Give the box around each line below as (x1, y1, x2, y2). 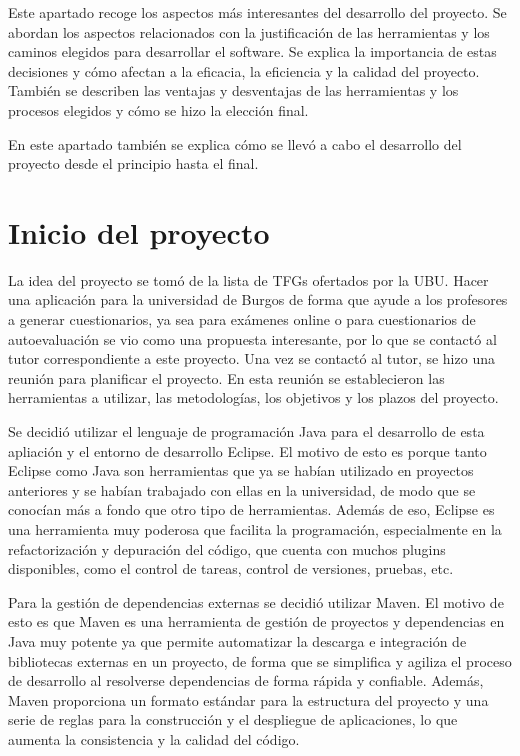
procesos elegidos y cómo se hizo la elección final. (8, 99, 309, 120)
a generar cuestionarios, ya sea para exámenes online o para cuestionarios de (8, 309, 476, 330)
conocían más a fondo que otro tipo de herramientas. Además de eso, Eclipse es (8, 499, 495, 520)
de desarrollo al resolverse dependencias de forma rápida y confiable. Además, (8, 670, 484, 691)
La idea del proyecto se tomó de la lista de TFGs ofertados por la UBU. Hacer (8, 269, 489, 290)
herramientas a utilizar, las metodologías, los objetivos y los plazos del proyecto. (8, 387, 499, 408)
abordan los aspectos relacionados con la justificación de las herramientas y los (8, 21, 490, 42)
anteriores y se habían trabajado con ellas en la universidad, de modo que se (8, 479, 476, 500)
